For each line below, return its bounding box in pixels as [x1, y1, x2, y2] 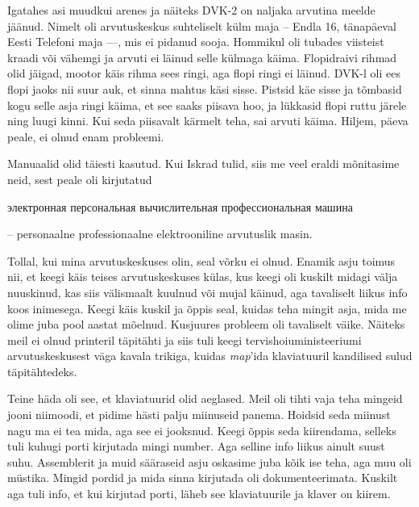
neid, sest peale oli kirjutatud [7, 170, 152, 187]
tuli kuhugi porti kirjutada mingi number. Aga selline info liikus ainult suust [7, 438, 385, 455]
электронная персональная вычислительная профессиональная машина [7, 198, 353, 215]
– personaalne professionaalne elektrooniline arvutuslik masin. [7, 225, 313, 242]
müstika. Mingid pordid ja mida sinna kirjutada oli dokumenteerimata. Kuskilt [7, 469, 398, 486]
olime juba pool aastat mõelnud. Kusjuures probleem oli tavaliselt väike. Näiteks [7, 316, 405, 333]
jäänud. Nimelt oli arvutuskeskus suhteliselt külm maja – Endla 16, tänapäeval [7, 17, 396, 34]
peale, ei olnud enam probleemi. [7, 128, 164, 145]
